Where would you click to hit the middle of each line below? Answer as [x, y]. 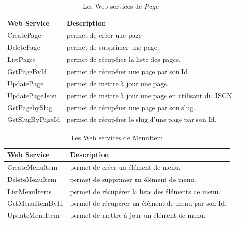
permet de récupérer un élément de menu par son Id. [148, 203]
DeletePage [24, 47]
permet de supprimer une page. [113, 47]
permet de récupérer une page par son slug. [131, 107]
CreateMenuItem [32, 167]
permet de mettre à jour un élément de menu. [138, 215]
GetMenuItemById [35, 203]
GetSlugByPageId [34, 119]
